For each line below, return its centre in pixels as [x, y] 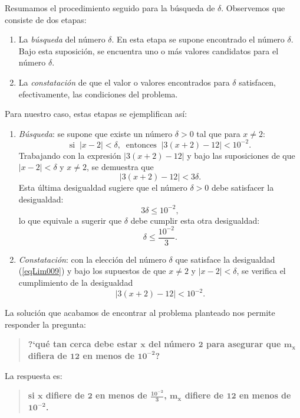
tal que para [218, 133]
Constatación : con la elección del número [92, 259]
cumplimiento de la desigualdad [76, 283]
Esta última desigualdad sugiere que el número [103, 187]
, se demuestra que [120, 167]
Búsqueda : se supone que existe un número [95, 133]
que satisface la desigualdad [225, 259]
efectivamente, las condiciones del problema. [98, 94]
